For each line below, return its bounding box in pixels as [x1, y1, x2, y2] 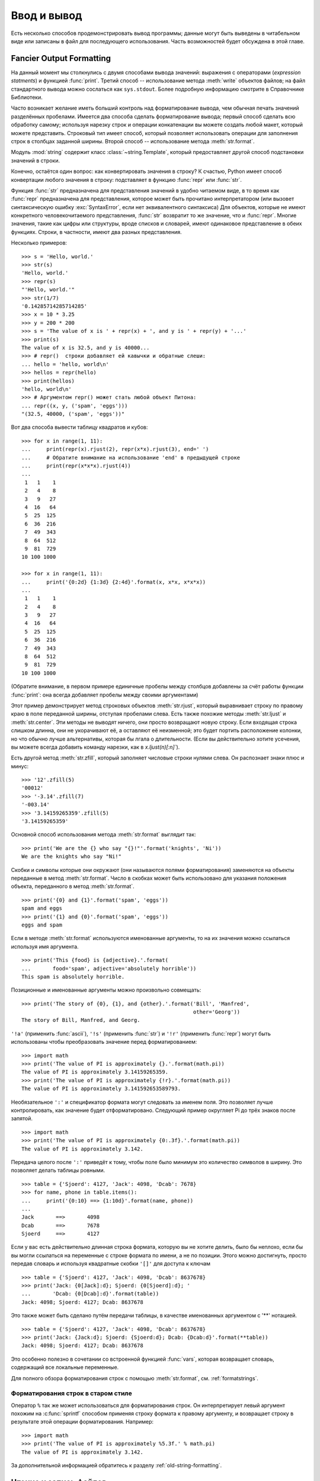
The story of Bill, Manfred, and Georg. [21, 1017, 140, 1024]
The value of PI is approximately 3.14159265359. [21, 1069, 169, 1075]
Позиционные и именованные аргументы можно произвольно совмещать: [11, 986, 201, 993]
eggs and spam [21, 921, 62, 928]
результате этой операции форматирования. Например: [11, 1418, 154, 1425]
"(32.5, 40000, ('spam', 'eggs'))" [21, 411, 125, 418]
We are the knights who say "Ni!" [21, 853, 121, 860]
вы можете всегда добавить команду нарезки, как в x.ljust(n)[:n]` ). [11, 743, 180, 751]
